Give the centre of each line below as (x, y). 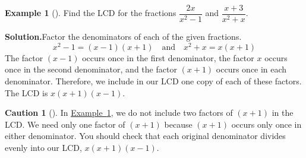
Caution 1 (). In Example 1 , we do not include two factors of (119, 113)
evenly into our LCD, (43, 147)
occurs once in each (251, 69)
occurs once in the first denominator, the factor (168, 57)
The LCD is (26, 92)
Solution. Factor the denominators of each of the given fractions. (123, 37)
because (178, 124)
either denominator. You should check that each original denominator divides (145, 136)
